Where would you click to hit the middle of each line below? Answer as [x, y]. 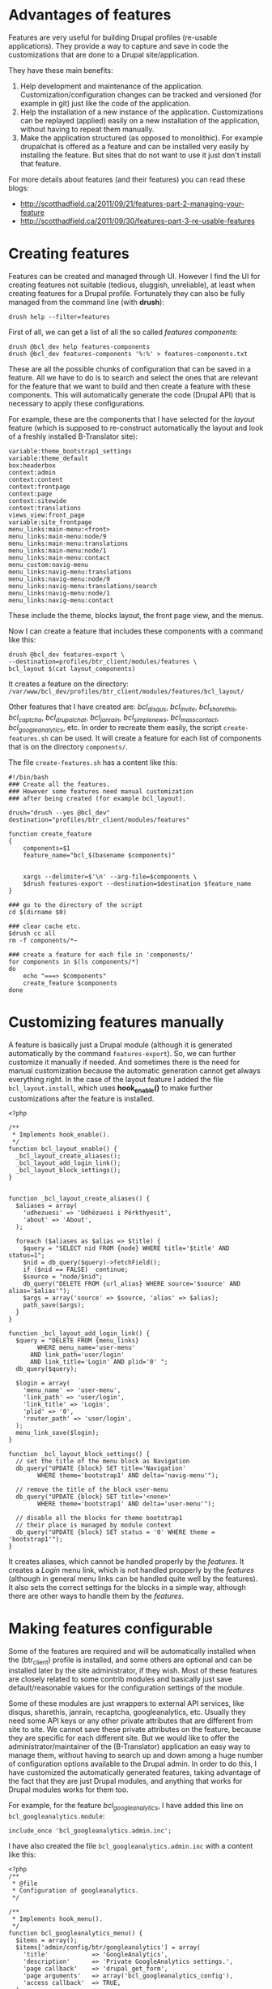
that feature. [41, 163]
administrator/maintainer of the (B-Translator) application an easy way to [130, 1746]
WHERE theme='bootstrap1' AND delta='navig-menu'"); [128, 1476]
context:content [36, 479]
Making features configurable [110, 1629]
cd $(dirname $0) [38, 913]
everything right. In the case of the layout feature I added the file [116, 1080]
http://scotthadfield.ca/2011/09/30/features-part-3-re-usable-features [137, 221]
